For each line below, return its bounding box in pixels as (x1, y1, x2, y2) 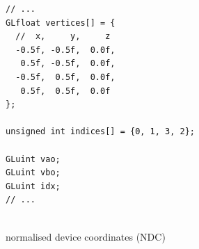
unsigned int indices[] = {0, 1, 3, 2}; (6, 127, 196, 137)
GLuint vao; (6, 154, 61, 164)
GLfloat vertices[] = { (6, 17, 116, 28)
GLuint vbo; (6, 168, 61, 178)
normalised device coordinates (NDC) (6, 229, 166, 243)
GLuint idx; (6, 181, 61, 191)
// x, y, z (15, 31, 111, 42)
